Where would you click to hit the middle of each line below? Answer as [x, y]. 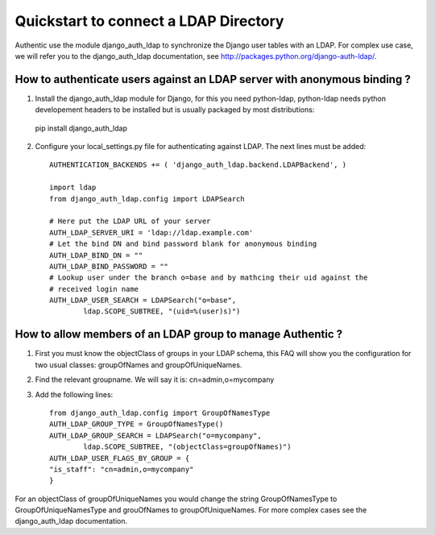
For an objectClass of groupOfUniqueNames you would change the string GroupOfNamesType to [176, 499]
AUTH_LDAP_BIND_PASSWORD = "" [109, 266]
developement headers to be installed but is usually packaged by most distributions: [175, 110]
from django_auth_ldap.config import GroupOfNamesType [160, 413]
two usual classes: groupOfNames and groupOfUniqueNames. [139, 365]
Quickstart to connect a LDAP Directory [149, 21]
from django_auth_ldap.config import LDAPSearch [147, 199]
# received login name [94, 289]
